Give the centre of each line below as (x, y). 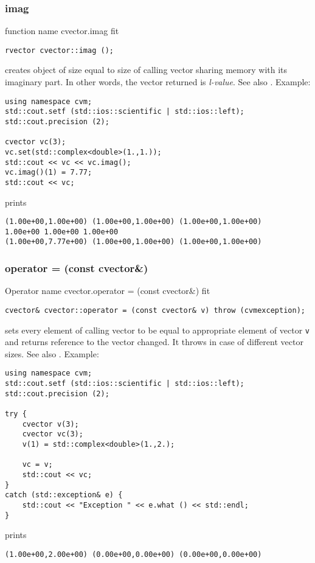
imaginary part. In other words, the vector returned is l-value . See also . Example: (158, 82)
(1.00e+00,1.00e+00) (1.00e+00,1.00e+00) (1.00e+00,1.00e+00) (133, 222)
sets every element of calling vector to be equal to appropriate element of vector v (157, 330)
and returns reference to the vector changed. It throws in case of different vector (154, 342)
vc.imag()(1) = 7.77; (49, 173)
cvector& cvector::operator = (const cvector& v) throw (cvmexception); (155, 310)
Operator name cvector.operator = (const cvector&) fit (108, 291)
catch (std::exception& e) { (64, 495)
